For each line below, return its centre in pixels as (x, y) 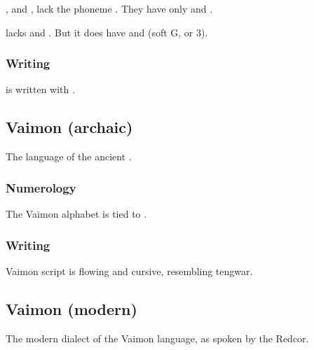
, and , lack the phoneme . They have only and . (109, 8)
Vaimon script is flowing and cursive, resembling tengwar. (129, 271)
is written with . (40, 89)
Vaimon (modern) (71, 308)
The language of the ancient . (69, 156)
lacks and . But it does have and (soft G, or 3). (107, 32)
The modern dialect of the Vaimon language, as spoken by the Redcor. (157, 338)
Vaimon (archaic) (69, 127)
